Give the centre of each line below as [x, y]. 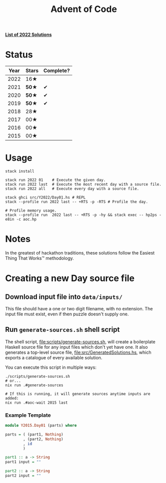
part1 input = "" [23, 462]
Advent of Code [84, 9]
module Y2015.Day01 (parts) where [41, 426]
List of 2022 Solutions [29, 35]
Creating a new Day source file [70, 278]
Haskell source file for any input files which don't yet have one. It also [77, 347]
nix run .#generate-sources [34, 385]
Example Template [28, 415]
